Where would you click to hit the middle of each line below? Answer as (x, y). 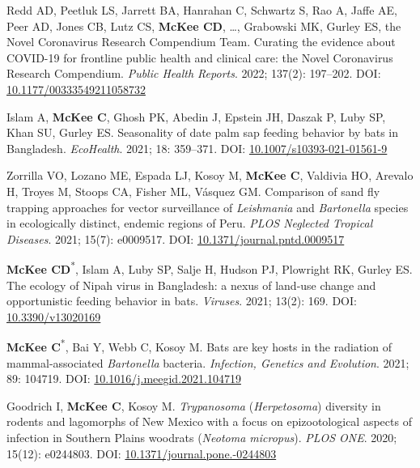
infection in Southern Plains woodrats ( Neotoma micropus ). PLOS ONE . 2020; (202, 437)
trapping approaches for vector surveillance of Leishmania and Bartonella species (208, 207)
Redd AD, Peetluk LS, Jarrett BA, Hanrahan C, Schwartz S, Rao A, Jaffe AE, (202, 10)
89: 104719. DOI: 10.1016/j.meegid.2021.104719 (124, 379)
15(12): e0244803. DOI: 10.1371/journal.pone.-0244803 (142, 453)
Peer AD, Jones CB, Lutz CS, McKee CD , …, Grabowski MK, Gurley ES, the (204, 26)
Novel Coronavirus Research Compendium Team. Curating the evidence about (201, 42)
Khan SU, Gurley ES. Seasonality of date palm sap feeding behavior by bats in (203, 132)
